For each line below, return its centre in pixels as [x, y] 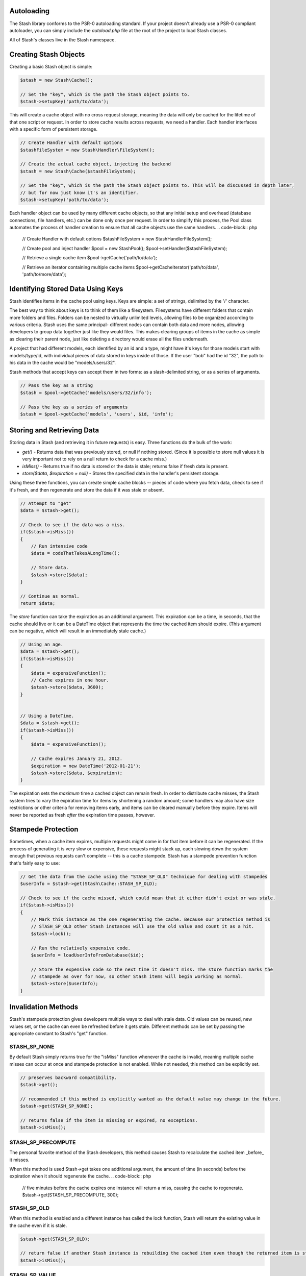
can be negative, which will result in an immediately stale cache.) [78, 631]
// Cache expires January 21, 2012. [76, 759]
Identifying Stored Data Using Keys [66, 289]
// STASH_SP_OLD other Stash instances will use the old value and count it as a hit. [143, 927]
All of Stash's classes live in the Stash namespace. [62, 40]
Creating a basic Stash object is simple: [51, 67]
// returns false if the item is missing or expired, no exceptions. [109, 1120]
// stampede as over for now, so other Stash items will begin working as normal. [137, 977]
